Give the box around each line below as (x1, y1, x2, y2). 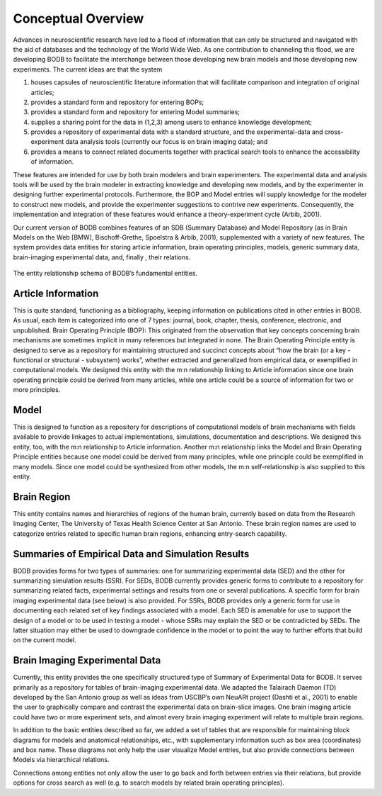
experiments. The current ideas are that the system (13, 65, 163, 74)
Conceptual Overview (13, 11, 144, 26)
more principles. (13, 386, 61, 394)
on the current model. (13, 636, 77, 644)
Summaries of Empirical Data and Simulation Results (13, 548, 250, 560)
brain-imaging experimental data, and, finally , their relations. (13, 252, 191, 262)
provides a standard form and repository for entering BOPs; (30, 98, 204, 106)
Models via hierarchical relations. (13, 756, 110, 764)
